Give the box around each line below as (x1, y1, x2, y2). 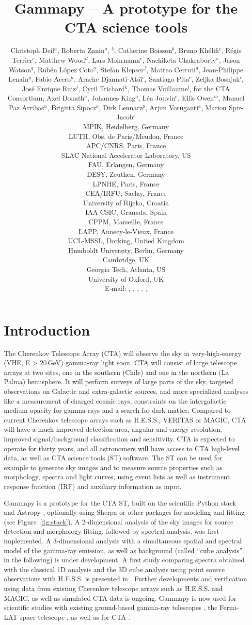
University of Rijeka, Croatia (83, 197, 169, 207)
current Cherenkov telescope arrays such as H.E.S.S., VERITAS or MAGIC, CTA (4, 414, 246, 424)
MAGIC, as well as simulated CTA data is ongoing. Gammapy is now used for (4, 592, 236, 603)
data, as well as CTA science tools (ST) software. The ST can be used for (4, 453, 222, 463)
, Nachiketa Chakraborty (142, 54, 216, 65)
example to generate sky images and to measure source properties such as (4, 462, 222, 472)
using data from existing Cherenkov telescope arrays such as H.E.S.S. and (4, 583, 223, 593)
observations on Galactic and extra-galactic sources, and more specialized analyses (4, 386, 248, 396)
